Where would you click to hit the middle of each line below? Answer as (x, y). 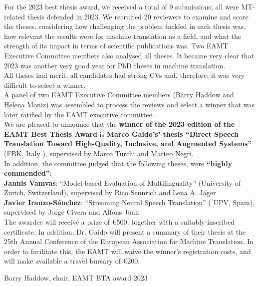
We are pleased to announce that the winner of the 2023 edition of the (120, 124)
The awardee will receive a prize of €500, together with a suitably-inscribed (120, 222)
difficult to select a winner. (45, 85)
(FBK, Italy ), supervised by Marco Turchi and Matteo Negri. (99, 153)
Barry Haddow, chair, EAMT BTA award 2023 (76, 278)
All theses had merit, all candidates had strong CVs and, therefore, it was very (125, 75)
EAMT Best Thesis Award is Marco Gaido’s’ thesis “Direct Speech (122, 134)
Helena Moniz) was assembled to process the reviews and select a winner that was (129, 104)
